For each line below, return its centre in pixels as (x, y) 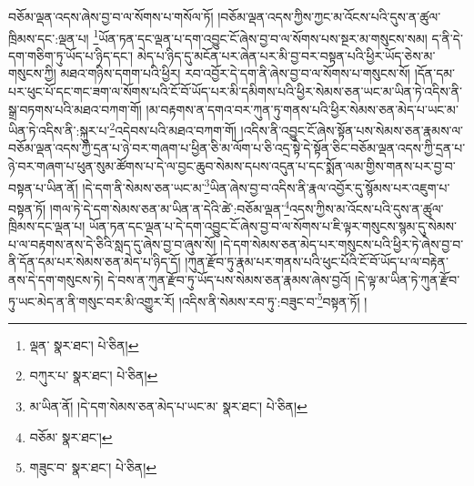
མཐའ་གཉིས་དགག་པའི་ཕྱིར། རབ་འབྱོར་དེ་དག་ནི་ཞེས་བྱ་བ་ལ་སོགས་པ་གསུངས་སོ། (235, 73)
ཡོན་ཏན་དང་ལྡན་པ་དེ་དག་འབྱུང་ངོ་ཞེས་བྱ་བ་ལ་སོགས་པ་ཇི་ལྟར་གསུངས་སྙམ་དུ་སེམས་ (273, 226)
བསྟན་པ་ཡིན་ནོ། (43, 187)
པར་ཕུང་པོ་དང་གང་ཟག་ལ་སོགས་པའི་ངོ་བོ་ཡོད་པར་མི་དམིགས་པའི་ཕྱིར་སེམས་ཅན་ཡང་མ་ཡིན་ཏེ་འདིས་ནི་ (235, 91)
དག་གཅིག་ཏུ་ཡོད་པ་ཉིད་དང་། (71, 55)
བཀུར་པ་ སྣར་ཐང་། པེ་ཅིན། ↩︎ (94, 375)
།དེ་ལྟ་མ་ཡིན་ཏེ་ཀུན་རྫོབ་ (408, 279)
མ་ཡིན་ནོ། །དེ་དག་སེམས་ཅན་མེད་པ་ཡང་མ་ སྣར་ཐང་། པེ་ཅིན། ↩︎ (168, 405)
